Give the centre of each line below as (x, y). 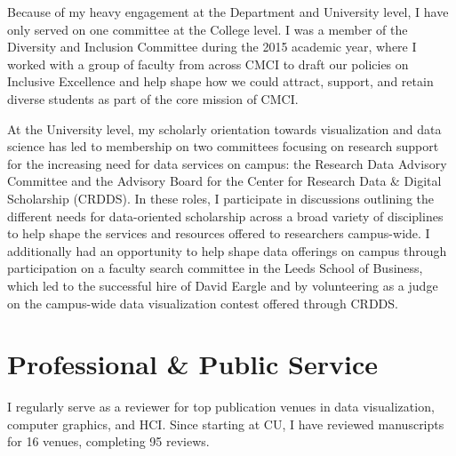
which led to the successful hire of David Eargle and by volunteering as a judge (223, 285)
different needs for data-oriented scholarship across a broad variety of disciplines (225, 216)
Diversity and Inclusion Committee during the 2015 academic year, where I (212, 47)
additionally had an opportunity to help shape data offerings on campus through (227, 250)
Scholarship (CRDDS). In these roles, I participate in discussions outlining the (220, 198)
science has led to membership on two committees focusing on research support (223, 146)
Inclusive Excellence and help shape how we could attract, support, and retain (220, 81)
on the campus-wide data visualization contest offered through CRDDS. (203, 303)
